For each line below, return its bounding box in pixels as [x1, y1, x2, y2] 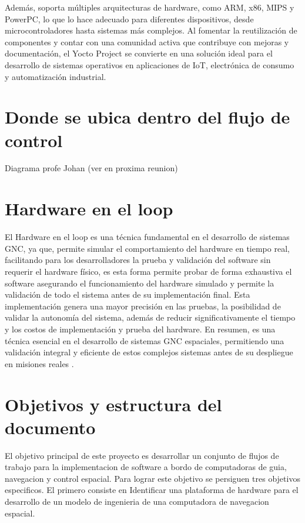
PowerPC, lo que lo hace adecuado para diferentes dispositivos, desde [5, 12, 254, 25]
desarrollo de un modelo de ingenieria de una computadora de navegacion [5, 495, 269, 507]
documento [5, 415, 96, 439]
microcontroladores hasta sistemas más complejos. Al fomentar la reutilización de [5, 24, 297, 36]
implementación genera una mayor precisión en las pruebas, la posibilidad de [5, 299, 281, 312]
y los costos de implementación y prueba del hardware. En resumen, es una [5, 322, 276, 335]
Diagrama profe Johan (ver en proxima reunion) [5, 162, 178, 174]
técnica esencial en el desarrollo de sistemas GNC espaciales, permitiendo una [5, 334, 284, 347]
